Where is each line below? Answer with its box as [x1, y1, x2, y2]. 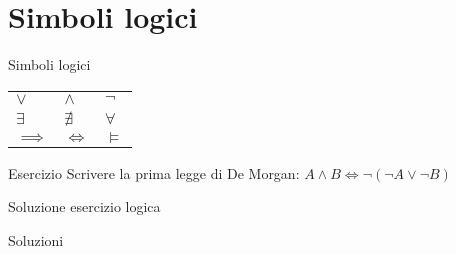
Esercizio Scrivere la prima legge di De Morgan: [8, 162, 300, 183]
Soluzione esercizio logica [8, 196, 161, 217]
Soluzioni [8, 229, 64, 250]
